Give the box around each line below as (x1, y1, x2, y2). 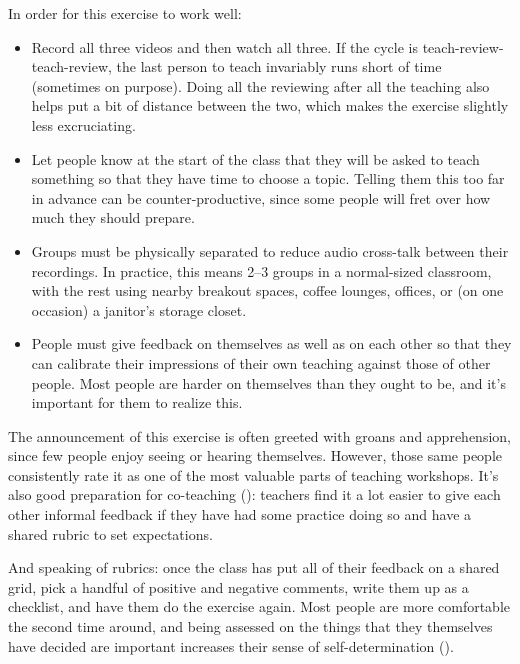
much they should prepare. (31, 207, 195, 228)
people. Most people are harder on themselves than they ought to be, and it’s (31, 372, 506, 393)
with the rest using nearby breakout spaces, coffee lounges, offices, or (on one (31, 280, 504, 301)
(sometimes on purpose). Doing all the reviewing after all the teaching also (31, 75, 490, 96)
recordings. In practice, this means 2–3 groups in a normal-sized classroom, (31, 260, 492, 281)
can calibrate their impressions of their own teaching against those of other (31, 352, 491, 373)
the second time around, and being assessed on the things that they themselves (8, 616, 493, 637)
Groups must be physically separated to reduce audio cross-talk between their (31, 240, 509, 261)
